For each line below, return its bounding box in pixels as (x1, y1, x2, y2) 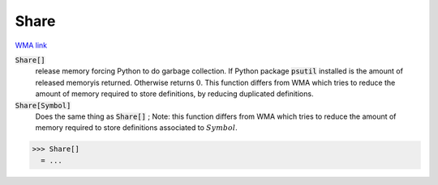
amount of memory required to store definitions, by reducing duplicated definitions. (35, 89, 314, 99)
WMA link (15, 40, 48, 50)
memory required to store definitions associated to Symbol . (35, 123, 238, 132)
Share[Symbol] (15, 101, 71, 110)
